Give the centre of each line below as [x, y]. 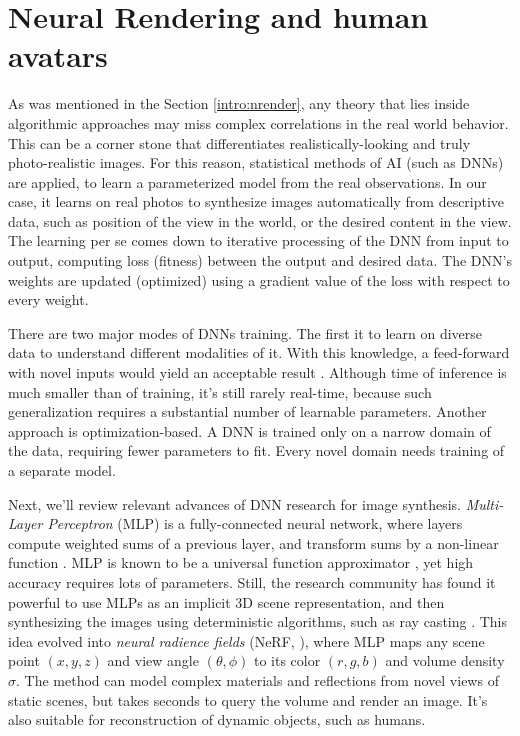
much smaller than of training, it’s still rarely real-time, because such [220, 391]
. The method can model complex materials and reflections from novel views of [257, 679]
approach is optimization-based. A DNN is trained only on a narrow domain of [249, 430]
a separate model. [62, 470]
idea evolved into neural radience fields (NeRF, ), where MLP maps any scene [246, 640]
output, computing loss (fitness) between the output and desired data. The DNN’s [260, 260]
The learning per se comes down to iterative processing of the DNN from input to [258, 240]
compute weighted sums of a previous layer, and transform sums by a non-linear [253, 542]
